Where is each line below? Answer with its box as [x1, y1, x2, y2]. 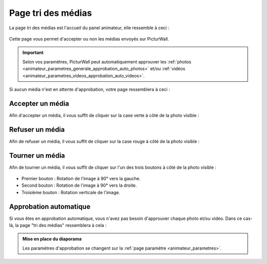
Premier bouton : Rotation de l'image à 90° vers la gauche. [21, 176, 141, 181]
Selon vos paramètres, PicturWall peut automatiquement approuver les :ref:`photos [22, 58, 191, 64]
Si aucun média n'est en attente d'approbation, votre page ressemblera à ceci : [9, 86, 170, 92]
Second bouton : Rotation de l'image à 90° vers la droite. [21, 182, 137, 188]
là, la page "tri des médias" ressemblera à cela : [9, 222, 107, 228]
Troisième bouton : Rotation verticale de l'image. [21, 189, 121, 195]
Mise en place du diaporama [22, 236, 82, 242]
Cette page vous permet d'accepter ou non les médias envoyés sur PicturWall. [9, 36, 169, 42]
